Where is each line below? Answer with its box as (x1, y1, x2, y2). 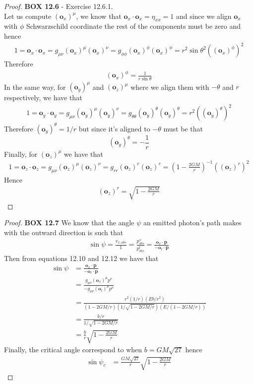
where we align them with (130, 81, 209, 92)
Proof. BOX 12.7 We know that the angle (4, 217, 134, 228)
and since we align (176, 10, 232, 21)
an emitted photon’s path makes (143, 217, 242, 228)
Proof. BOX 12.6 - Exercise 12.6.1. (4, 1, 113, 11)
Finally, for (4, 148, 38, 159)
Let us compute (4, 10, 52, 21)
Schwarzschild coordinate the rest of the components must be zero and (26, 21, 241, 31)
